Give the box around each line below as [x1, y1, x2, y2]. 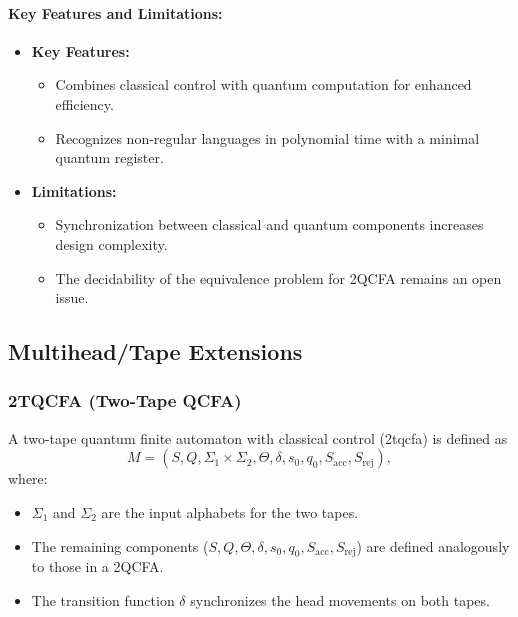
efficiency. [55, 93, 114, 114]
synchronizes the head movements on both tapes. [190, 589, 490, 610]
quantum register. [55, 147, 164, 168]
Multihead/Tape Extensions [8, 336, 303, 367]
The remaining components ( [31, 535, 209, 556]
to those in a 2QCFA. [31, 556, 164, 577]
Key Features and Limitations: [8, 2, 223, 23]
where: [8, 468, 48, 489]
